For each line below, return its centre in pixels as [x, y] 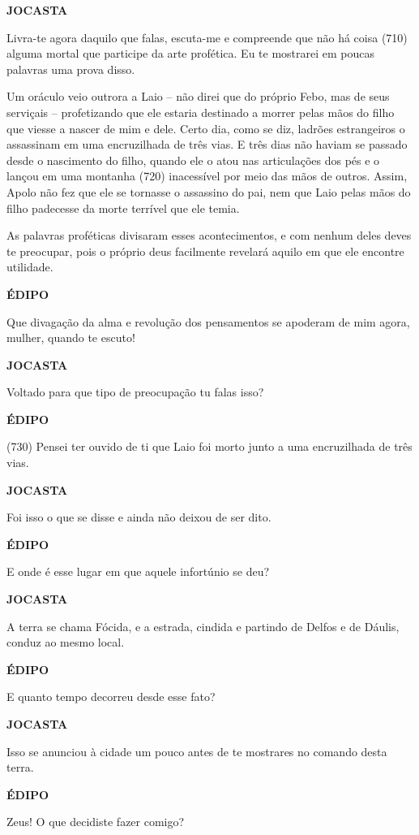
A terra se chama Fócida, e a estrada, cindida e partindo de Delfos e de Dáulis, [203, 626]
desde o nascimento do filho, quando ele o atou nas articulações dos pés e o [193, 160]
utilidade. [30, 267]
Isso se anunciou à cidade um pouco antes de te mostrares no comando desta [197, 751]
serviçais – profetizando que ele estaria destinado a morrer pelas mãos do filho [201, 112]
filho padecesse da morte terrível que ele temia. [123, 208]
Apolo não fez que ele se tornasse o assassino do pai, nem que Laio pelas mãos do [209, 191]
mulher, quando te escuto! [71, 337]
